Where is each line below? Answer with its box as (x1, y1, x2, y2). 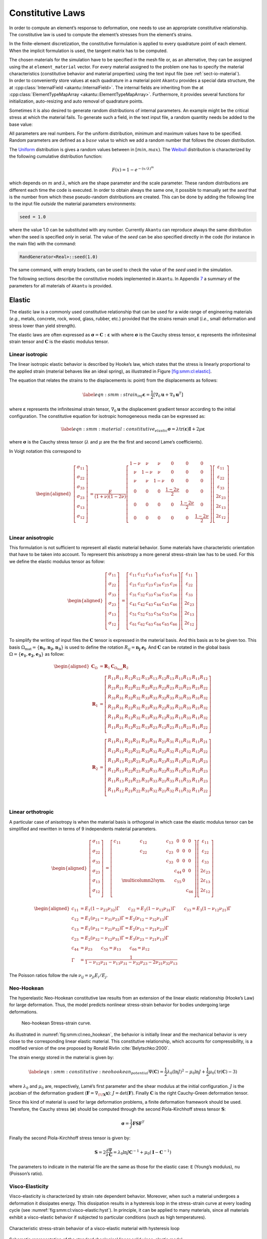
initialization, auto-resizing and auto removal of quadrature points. (9, 98, 143, 104)
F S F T (133, 1120, 145, 1126)
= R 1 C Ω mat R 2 (99, 664, 129, 671)
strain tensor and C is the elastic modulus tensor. (9, 338, 109, 344)
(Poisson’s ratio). (9, 1171, 44, 1177)
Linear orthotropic (9, 808, 54, 815)
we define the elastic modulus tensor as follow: (9, 558, 105, 564)
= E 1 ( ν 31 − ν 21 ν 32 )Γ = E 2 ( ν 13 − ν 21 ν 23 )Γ (80, 925, 169, 932)
